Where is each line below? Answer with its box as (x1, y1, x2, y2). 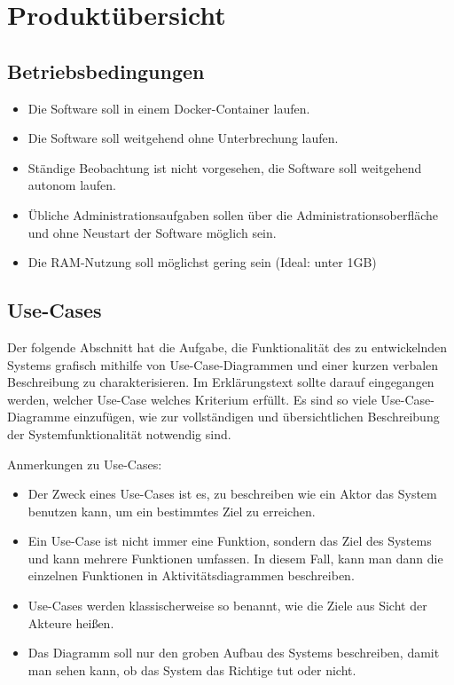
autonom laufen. (27, 176, 116, 194)
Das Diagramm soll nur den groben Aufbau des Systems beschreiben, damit (27, 643, 440, 662)
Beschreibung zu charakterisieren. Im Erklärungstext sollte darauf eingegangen (7, 373, 434, 391)
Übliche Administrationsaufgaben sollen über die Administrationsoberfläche (27, 205, 439, 224)
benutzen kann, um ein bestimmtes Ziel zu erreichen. (27, 501, 316, 520)
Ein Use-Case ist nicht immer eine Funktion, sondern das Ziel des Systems (27, 531, 432, 550)
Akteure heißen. (27, 613, 114, 632)
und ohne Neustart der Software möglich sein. (27, 223, 277, 241)
